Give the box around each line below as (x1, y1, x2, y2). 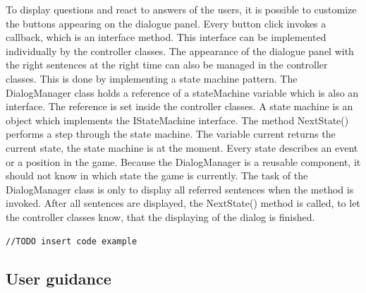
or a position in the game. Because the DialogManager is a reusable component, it (6, 154, 361, 169)
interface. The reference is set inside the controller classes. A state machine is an (6, 99, 353, 114)
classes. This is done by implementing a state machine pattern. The (6, 71, 298, 85)
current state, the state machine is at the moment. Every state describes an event (6, 140, 358, 155)
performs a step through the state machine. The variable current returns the (6, 126, 336, 141)
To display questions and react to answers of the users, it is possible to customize (6, 2, 357, 16)
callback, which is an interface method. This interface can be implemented (6, 30, 327, 44)
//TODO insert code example (6, 236, 138, 246)
